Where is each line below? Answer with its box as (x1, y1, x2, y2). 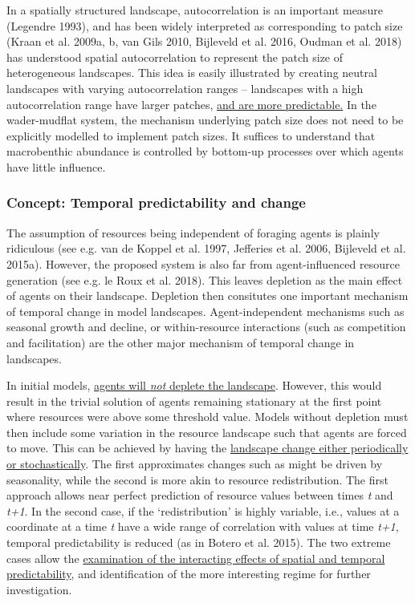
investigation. (6, 581, 72, 597)
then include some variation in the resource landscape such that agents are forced (6, 423, 407, 440)
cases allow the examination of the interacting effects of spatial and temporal (6, 549, 385, 566)
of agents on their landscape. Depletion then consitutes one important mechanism (6, 287, 409, 304)
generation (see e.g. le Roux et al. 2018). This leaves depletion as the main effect (6, 271, 403, 288)
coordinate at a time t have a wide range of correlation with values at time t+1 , (6, 518, 399, 535)
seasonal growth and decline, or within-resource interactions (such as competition (6, 318, 406, 335)
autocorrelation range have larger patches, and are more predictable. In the (6, 95, 376, 112)
